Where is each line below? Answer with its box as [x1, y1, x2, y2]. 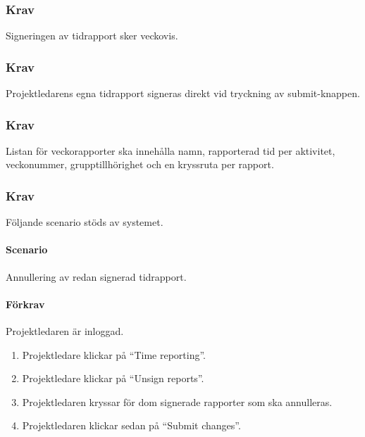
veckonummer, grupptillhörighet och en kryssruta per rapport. [6, 157, 274, 172]
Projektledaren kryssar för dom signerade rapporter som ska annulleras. [22, 394, 333, 409]
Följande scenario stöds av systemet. [6, 215, 163, 229]
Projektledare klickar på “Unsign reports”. [22, 371, 204, 386]
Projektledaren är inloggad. [6, 324, 124, 338]
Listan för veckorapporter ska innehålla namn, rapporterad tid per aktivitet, [6, 143, 335, 158]
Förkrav [6, 296, 45, 311]
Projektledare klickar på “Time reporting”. [22, 347, 206, 362]
